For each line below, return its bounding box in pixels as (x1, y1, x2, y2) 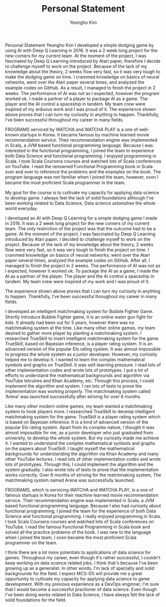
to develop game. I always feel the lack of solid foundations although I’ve (5, 195, 154, 201)
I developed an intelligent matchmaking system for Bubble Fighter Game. (5, 308, 154, 314)
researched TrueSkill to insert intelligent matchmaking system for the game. (5, 335, 160, 341)
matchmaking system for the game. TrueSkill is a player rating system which (5, 413, 161, 419)
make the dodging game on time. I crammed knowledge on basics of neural (5, 74, 160, 80)
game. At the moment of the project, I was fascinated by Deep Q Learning (5, 231, 156, 237)
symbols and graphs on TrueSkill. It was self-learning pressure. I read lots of (5, 362, 161, 368)
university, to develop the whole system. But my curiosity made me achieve (5, 435, 160, 441)
